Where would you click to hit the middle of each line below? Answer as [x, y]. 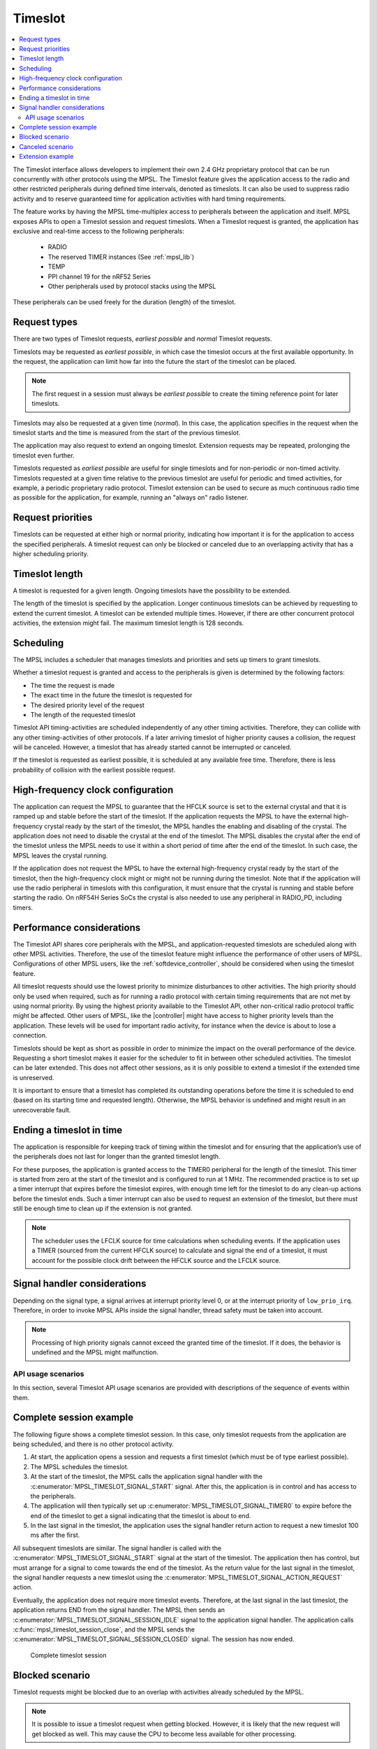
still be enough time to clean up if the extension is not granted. [103, 1209]
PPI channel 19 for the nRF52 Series [99, 276]
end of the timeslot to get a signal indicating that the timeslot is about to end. [141, 1515]
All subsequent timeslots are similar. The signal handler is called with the [117, 1548]
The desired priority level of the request [87, 705]
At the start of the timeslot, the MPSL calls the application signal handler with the [147, 1477]
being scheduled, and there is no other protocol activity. [94, 1444]
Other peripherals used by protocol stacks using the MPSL [132, 286]
